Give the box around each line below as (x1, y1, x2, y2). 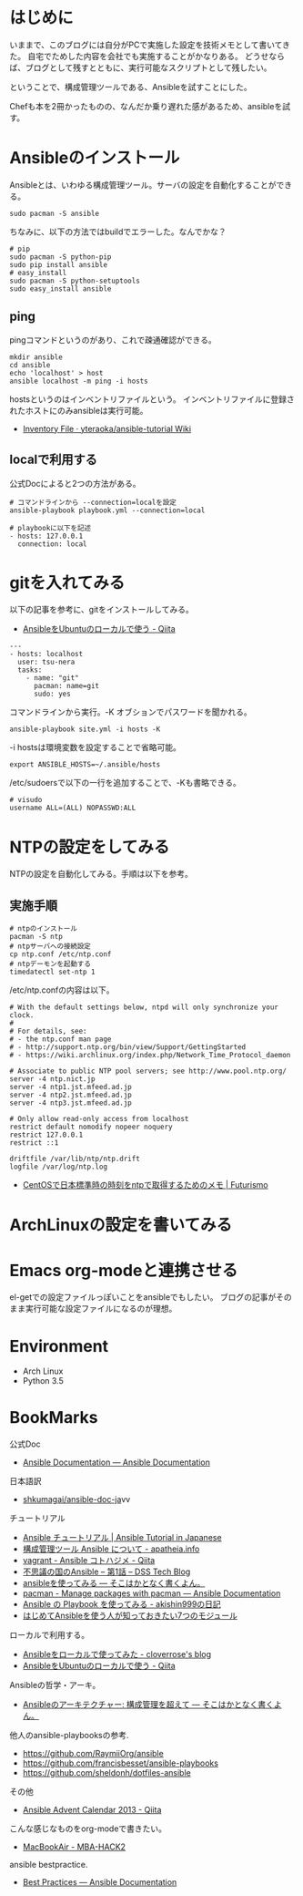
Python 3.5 (22, 1376, 64, 1386)
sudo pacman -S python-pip (9, 252, 112, 262)
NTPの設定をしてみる (9, 837, 170, 857)
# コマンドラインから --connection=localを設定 (9, 498, 177, 507)
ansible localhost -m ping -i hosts (9, 376, 148, 386)
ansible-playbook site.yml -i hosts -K (9, 725, 161, 734)
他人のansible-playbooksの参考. (9, 1730, 129, 1741)
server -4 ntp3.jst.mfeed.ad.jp (9, 1098, 132, 1108)
